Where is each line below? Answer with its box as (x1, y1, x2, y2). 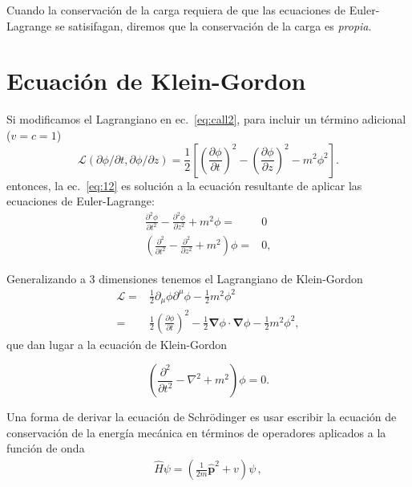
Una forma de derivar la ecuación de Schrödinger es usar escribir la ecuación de (6, 408, 397, 425)
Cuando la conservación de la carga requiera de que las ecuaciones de (6, 2, 346, 18)
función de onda (6, 440, 85, 457)
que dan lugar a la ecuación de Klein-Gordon (6, 335, 228, 352)
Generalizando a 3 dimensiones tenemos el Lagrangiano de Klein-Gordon (6, 270, 363, 286)
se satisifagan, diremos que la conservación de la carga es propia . (55, 17, 372, 34)
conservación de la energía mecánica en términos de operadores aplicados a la (6, 424, 386, 440)
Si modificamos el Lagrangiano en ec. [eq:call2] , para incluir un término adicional (6, 111, 406, 128)
